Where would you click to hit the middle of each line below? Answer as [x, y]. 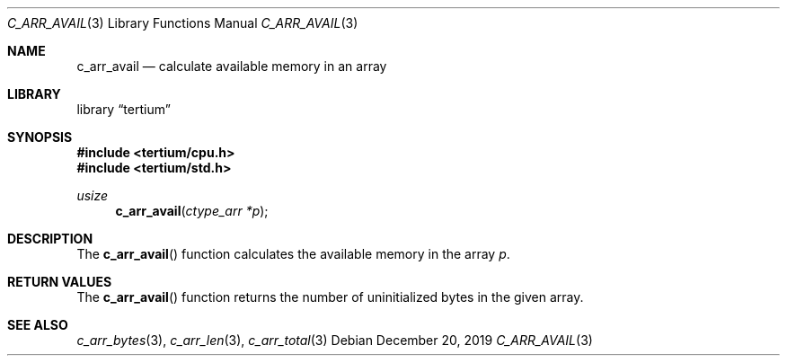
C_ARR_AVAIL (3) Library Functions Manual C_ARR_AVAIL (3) [183, 23]
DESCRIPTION [50, 239]
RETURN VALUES [60, 282]
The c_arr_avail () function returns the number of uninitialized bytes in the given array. [330, 297]
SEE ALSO [38, 325]
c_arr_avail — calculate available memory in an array [232, 66]
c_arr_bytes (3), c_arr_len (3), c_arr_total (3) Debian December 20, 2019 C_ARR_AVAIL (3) [335, 340]
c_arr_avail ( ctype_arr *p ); [192, 211]
